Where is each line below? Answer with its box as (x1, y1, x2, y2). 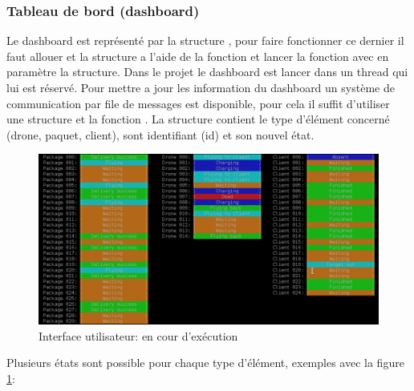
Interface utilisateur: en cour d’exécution (39, 327, 238, 344)
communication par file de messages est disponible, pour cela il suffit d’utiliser (6, 95, 390, 111)
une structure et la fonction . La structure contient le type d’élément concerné (6, 111, 390, 127)
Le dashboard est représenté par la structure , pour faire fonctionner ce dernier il (6, 32, 404, 49)
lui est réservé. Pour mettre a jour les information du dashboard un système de (6, 79, 395, 95)
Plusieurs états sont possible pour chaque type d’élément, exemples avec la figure (6, 354, 404, 371)
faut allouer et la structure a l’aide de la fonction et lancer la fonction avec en (6, 47, 389, 64)
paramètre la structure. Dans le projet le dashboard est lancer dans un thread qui (6, 63, 408, 80)
